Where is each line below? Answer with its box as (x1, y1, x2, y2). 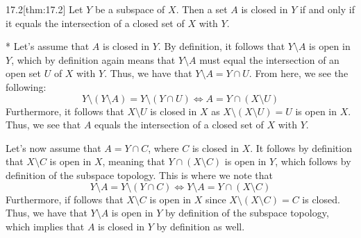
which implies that (6, 219, 85, 233)
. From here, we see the (249, 66, 349, 80)
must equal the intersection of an (199, 52, 339, 67)
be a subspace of (94, 2, 165, 16)
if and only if (299, 2, 355, 16)
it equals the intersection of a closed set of (6, 15, 185, 30)
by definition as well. (156, 219, 245, 233)
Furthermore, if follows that (6, 192, 124, 206)
